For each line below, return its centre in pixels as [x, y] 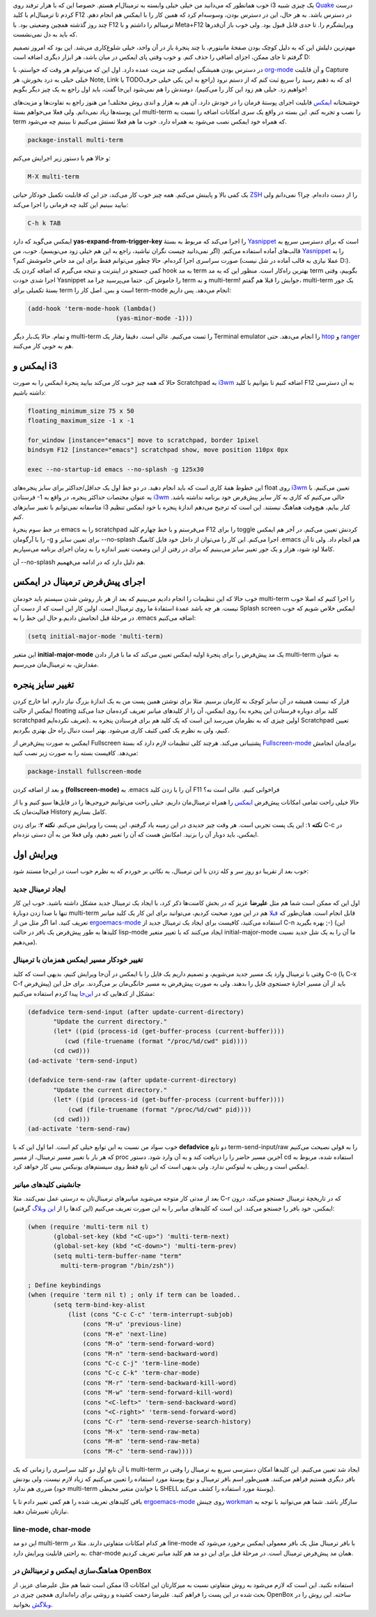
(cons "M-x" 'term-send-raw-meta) [141, 1432]
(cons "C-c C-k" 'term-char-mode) [141, 1373]
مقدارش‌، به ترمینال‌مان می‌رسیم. [56, 664]
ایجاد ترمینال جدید [39, 889]
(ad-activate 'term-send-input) [83, 1061]
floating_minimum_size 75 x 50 [81, 411]
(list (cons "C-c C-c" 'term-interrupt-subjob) [150, 1315]
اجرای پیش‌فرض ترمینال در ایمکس [79, 582]
